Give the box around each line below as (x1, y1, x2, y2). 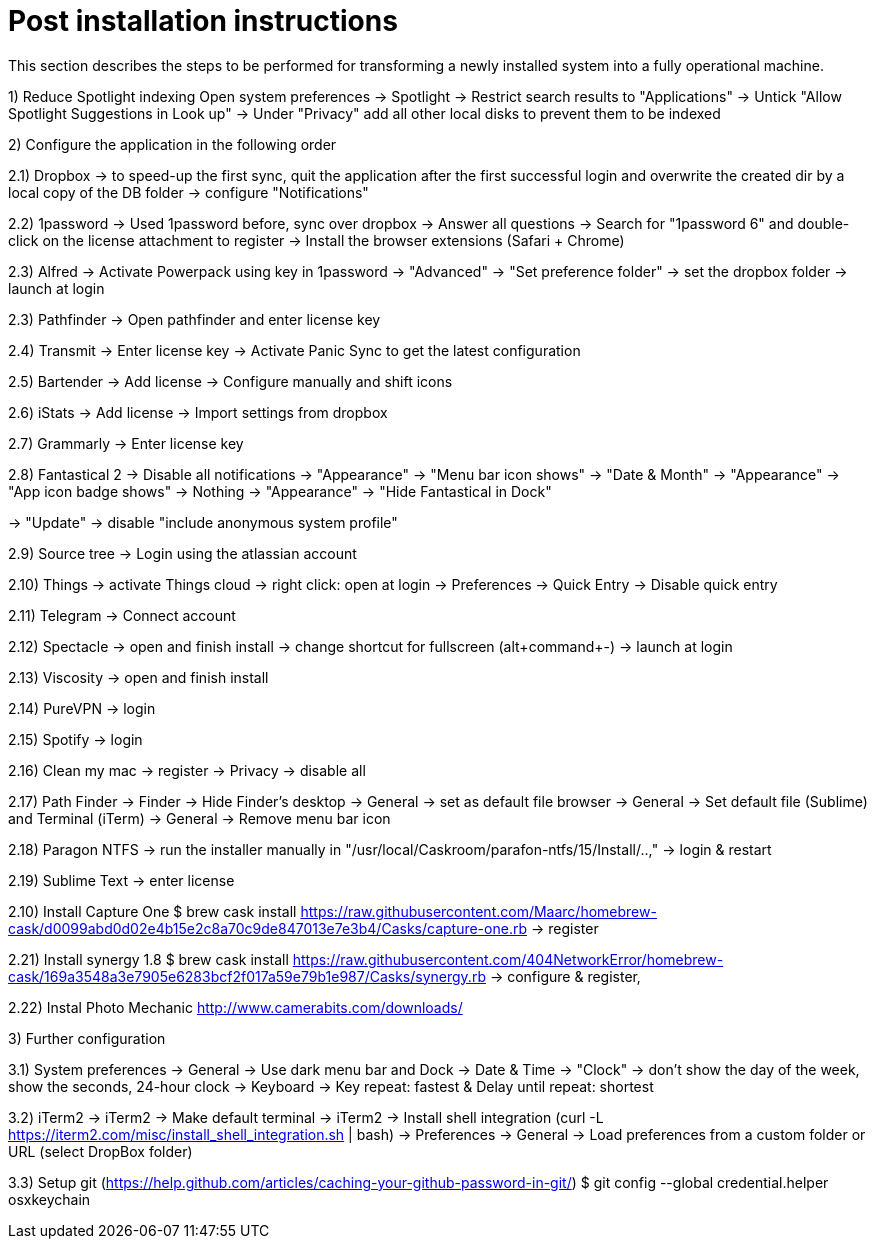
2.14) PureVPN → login (8, 699, 156, 717)
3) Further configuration (8, 1029, 166, 1047)
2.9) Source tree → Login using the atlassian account (8, 544, 357, 562)
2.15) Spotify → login (8, 730, 143, 748)
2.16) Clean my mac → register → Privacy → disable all (8, 761, 366, 779)
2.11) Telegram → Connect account (8, 606, 236, 624)
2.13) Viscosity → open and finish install (8, 668, 269, 686)
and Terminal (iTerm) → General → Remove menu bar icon (8, 809, 391, 827)
